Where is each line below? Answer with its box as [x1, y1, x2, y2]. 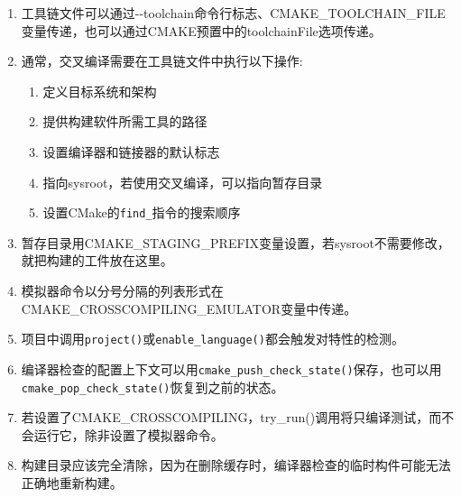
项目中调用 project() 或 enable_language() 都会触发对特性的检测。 [21, 329, 404, 348]
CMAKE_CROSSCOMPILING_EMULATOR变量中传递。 [21, 299, 357, 318]
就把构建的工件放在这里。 [21, 251, 173, 270]
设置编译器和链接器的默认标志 [42, 142, 220, 161]
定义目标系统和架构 [42, 81, 157, 100]
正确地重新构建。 [21, 473, 123, 492]
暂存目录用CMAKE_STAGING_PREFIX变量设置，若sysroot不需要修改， [21, 233, 450, 252]
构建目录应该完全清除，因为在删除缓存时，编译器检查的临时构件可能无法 [21, 456, 451, 474]
